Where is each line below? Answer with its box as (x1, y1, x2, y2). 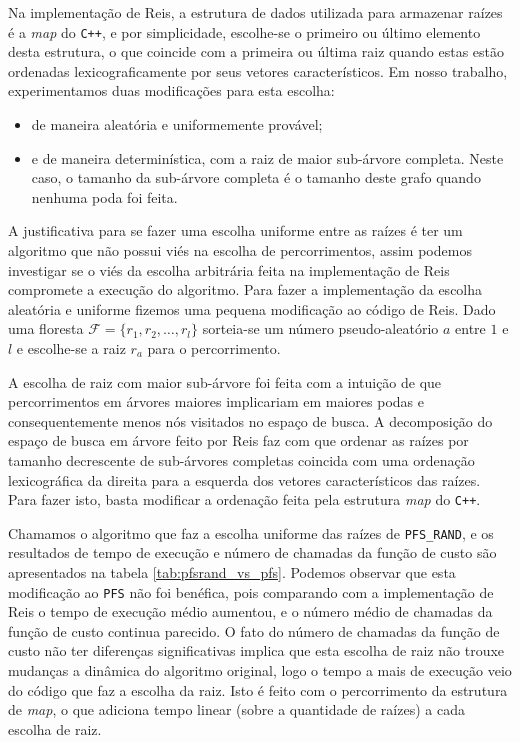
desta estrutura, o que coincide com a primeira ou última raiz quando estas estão (8, 41, 504, 62)
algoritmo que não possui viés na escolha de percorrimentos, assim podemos (8, 240, 472, 260)
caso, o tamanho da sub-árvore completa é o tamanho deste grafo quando (31, 167, 481, 188)
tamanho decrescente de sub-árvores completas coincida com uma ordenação (8, 449, 475, 470)
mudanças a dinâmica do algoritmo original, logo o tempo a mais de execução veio (8, 660, 512, 681)
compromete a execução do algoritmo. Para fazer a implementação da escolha (8, 279, 483, 300)
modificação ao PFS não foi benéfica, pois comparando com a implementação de (8, 581, 494, 602)
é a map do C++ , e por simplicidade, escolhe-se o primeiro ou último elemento (8, 21, 481, 42)
